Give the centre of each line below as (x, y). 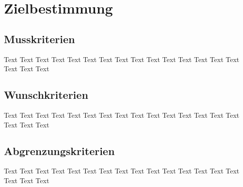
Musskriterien (40, 39)
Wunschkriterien (46, 95)
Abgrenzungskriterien (59, 150)
